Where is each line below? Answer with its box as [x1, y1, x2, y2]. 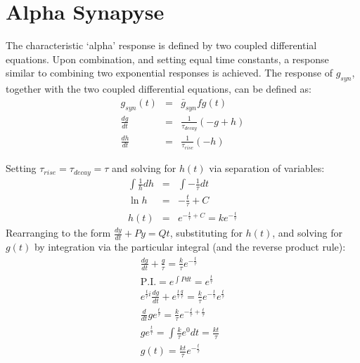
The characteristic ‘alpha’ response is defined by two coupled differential [6, 38, 317, 53]
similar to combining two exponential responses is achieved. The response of [6, 65, 333, 80]
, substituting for [169, 225, 243, 240]
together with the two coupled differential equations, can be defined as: [6, 81, 312, 96]
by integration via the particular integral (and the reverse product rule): [34, 239, 346, 254]
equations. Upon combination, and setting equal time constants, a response [6, 51, 329, 66]
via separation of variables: [209, 161, 325, 176]
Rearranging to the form [6, 225, 111, 240]
